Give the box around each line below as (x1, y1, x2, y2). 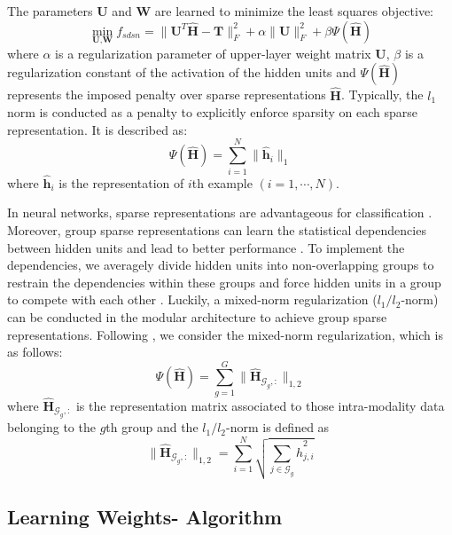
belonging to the (7, 418, 96, 437)
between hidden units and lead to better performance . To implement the (7, 238, 405, 256)
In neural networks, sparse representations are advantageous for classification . (7, 203, 433, 222)
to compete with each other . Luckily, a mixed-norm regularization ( (7, 290, 378, 309)
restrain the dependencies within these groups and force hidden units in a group (7, 272, 441, 291)
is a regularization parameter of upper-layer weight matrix (55, 43, 371, 62)
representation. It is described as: (7, 120, 188, 138)
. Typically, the (340, 85, 424, 104)
